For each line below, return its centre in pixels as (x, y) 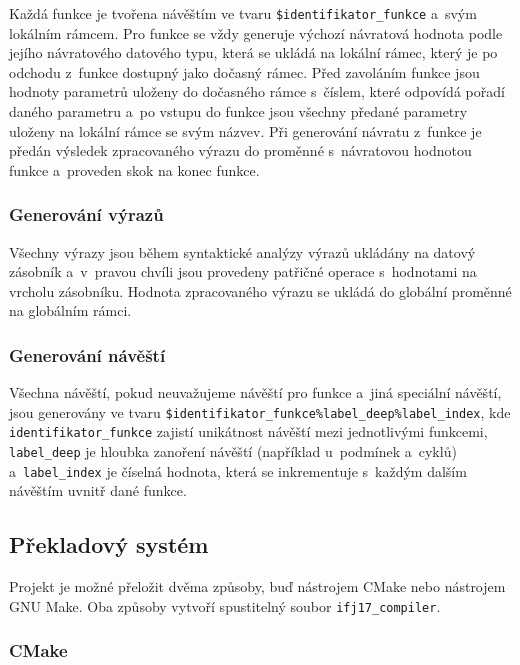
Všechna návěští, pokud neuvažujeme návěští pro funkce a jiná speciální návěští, (255, 392)
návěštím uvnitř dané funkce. (98, 490)
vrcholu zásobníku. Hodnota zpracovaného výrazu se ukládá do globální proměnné (260, 290)
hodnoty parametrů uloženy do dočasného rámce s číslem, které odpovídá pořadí (257, 91)
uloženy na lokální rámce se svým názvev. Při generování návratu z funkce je (245, 130)
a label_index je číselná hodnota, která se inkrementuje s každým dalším (238, 470)
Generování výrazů (86, 214)
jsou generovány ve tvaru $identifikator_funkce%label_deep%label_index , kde (260, 411)
